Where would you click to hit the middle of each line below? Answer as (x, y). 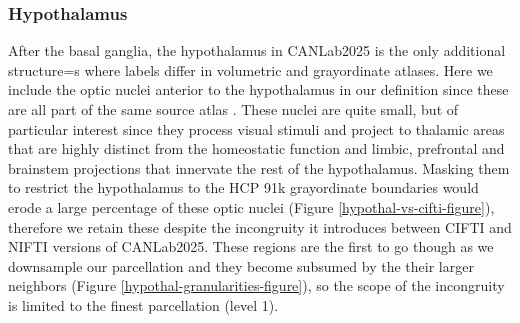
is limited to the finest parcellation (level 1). (143, 304)
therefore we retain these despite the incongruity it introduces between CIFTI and (260, 226)
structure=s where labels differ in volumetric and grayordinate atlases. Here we (250, 69)
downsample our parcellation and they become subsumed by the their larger (241, 265)
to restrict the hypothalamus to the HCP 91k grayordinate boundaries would (243, 187)
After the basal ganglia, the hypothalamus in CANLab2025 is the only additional (257, 50)
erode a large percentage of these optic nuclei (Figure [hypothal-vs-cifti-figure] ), (251, 206)
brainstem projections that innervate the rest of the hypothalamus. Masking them (259, 167)
